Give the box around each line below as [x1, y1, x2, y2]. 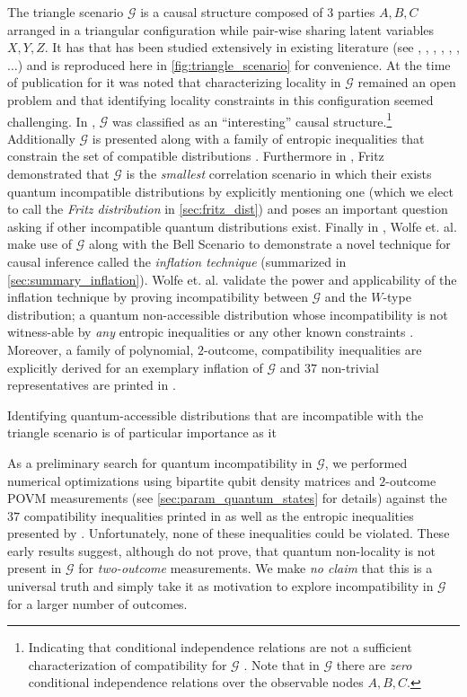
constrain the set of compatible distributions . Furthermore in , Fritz [7, 146, 384, 165]
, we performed [324, 453, 408, 472]
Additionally [7, 128, 75, 147]
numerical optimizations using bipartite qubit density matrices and [7, 471, 375, 490]
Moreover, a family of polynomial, [7, 340, 194, 358]
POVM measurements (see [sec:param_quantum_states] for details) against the [7, 489, 447, 507]
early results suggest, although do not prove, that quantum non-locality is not [7, 541, 436, 560]
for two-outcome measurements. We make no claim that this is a [78, 559, 433, 578]
